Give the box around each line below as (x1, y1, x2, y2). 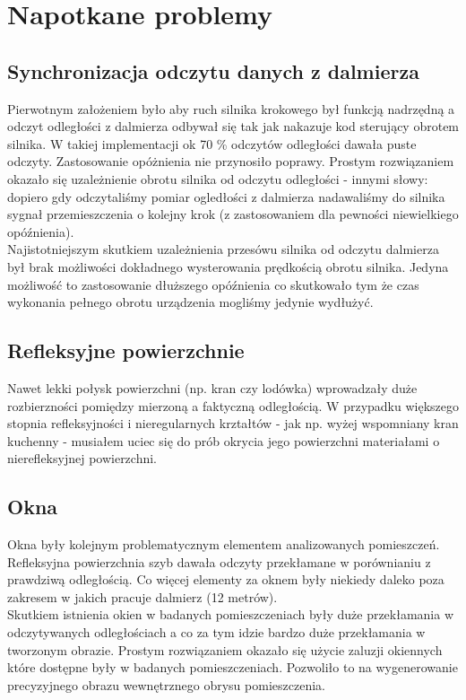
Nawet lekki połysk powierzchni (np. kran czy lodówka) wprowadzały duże (7, 378, 418, 397)
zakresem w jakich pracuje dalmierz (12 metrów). (7, 587, 278, 606)
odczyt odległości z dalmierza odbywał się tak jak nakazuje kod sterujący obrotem (7, 117, 460, 136)
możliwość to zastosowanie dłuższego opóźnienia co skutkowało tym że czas (7, 275, 419, 293)
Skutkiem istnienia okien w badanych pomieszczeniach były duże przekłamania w (7, 605, 454, 624)
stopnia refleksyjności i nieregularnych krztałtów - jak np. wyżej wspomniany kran (7, 414, 459, 433)
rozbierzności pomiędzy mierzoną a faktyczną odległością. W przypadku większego (7, 396, 460, 415)
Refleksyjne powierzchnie (7, 337, 245, 364)
